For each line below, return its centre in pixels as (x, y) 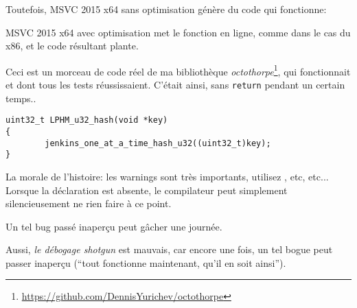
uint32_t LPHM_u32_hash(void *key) (87, 120)
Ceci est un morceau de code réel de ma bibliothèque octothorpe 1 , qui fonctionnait (178, 70)
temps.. (21, 98)
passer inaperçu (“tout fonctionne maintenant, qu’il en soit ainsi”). (146, 262)
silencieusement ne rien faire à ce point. (89, 203)
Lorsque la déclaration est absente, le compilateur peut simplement (147, 190)
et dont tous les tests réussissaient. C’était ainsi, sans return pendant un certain (175, 85)
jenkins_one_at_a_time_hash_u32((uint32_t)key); (158, 143)
